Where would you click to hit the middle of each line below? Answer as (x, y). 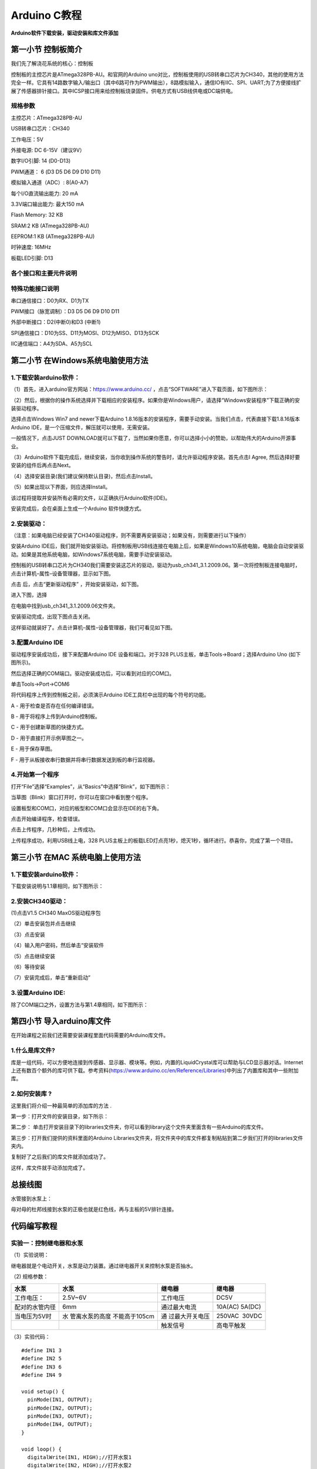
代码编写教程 (34, 1226)
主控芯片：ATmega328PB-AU (46, 118)
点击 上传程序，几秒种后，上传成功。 (55, 830)
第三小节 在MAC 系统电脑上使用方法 (76, 857)
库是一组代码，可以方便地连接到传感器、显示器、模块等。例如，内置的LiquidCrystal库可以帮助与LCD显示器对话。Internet (157, 1062)
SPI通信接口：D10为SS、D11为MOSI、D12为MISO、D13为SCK (85, 333)
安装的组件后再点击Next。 (42, 465)
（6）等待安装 (28, 967)
